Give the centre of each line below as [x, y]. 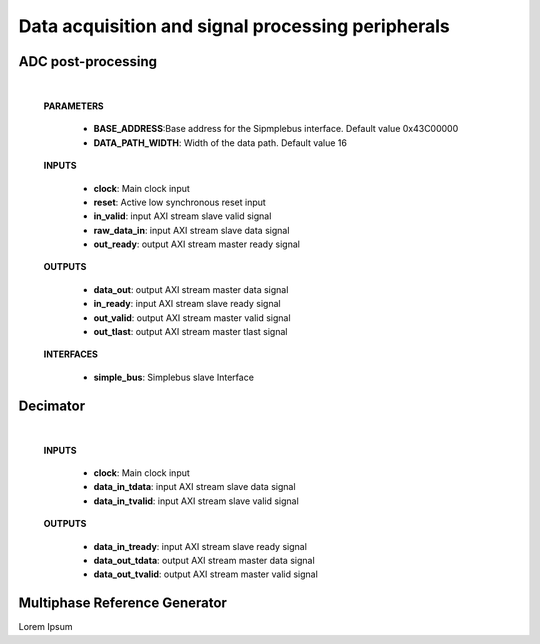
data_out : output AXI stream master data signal [191, 289]
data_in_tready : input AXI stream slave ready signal [200, 546]
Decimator [51, 405]
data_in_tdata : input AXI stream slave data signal [194, 487]
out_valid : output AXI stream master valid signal [192, 317]
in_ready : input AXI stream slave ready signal [187, 304]
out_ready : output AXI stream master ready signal [196, 244]
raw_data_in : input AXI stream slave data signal [191, 230]
